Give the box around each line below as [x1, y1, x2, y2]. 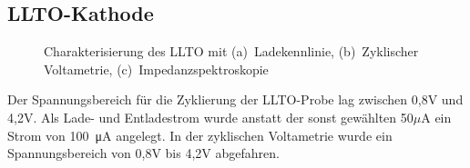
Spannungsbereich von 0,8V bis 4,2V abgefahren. [7, 143, 280, 163]
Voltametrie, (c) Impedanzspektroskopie [44, 59, 269, 78]
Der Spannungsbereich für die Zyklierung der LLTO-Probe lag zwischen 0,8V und [7, 90, 464, 109]
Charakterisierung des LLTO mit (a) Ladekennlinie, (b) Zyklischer [44, 42, 419, 61]
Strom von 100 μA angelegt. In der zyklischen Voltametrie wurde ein [7, 125, 393, 144]
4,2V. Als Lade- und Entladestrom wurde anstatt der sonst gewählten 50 [7, 107, 414, 126]
